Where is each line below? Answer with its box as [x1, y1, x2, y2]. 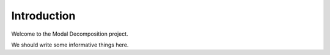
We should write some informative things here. [11, 41, 129, 48]
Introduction [11, 9, 76, 22]
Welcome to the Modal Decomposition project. [11, 30, 128, 37]
